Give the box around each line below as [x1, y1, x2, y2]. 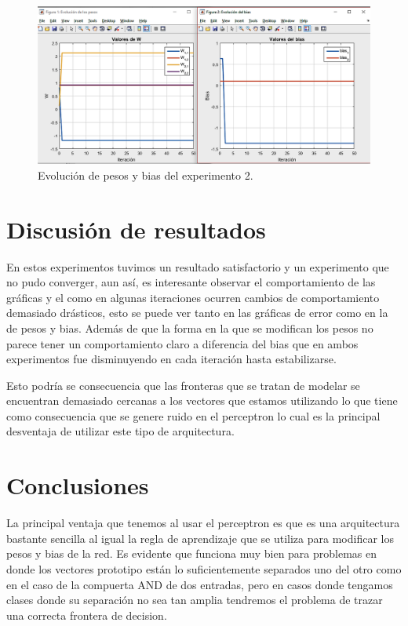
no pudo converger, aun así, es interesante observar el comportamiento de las [6, 274, 376, 290]
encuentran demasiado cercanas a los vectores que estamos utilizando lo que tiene [6, 392, 398, 409]
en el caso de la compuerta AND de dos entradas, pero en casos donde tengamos [6, 576, 393, 592]
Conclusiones [6, 469, 149, 501]
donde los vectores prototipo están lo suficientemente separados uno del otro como [6, 560, 402, 577]
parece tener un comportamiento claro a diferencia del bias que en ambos [6, 335, 359, 351]
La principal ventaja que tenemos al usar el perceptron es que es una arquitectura [6, 515, 400, 531]
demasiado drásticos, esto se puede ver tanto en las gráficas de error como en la [6, 304, 388, 321]
